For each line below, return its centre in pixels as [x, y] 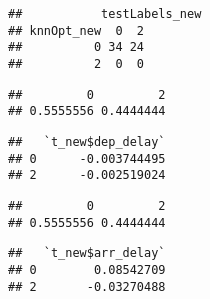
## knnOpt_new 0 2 [76, 30]
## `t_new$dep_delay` [87, 141]
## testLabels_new [105, 14]
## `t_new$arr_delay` [87, 253]
